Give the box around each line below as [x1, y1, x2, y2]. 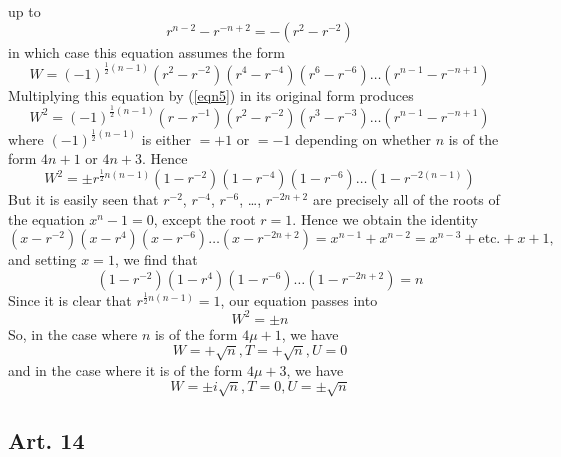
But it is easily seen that [8, 189, 159, 210]
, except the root [153, 208, 256, 229]
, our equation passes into [220, 289, 378, 310]
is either [141, 128, 191, 149]
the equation [8, 208, 85, 229]
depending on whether [295, 128, 431, 149]
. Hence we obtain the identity [292, 208, 478, 229]
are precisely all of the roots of [312, 189, 500, 210]
